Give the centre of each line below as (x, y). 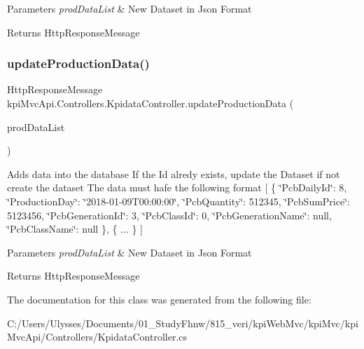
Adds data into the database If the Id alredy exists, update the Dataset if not (174, 173)
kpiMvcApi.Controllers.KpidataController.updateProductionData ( (150, 103)
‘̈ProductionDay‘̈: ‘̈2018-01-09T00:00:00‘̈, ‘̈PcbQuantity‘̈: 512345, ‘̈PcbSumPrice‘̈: (178, 201)
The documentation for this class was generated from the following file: (159, 299)
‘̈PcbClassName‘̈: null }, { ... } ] (75, 229)
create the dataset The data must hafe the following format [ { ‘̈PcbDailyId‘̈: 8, (177, 187)
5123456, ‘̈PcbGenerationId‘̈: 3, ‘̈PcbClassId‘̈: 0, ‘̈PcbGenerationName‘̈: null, (169, 215)
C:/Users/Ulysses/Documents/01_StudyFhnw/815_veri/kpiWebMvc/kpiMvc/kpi (183, 323)
